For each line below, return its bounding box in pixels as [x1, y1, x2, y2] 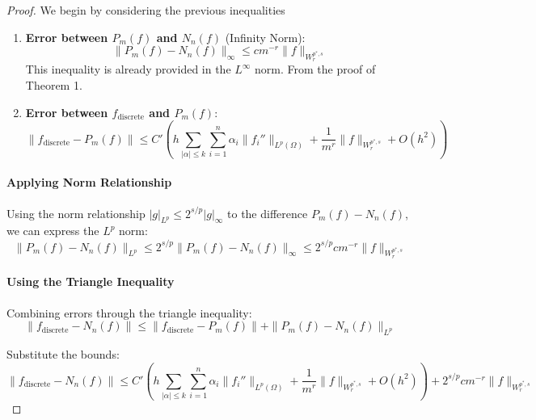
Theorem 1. [25, 76, 82, 93]
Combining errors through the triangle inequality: [6, 304, 252, 321]
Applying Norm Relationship [6, 174, 172, 191]
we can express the [6, 222, 99, 239]
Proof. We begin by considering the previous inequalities [6, 2, 285, 18]
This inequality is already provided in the [25, 61, 231, 78]
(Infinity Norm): [225, 28, 306, 45]
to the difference [227, 204, 308, 221]
